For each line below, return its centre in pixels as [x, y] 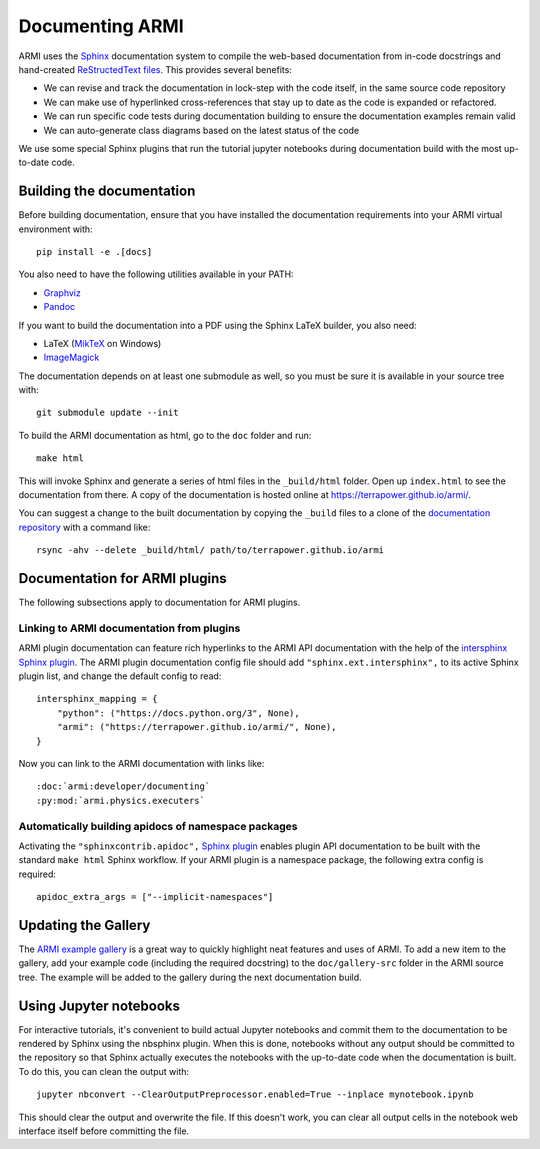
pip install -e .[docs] [94, 251]
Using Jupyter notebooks [99, 1005]
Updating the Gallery [84, 925]
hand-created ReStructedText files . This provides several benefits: [155, 69]
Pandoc [59, 307]
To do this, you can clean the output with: [104, 1071]
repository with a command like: [84, 527]
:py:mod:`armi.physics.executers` [120, 800]
